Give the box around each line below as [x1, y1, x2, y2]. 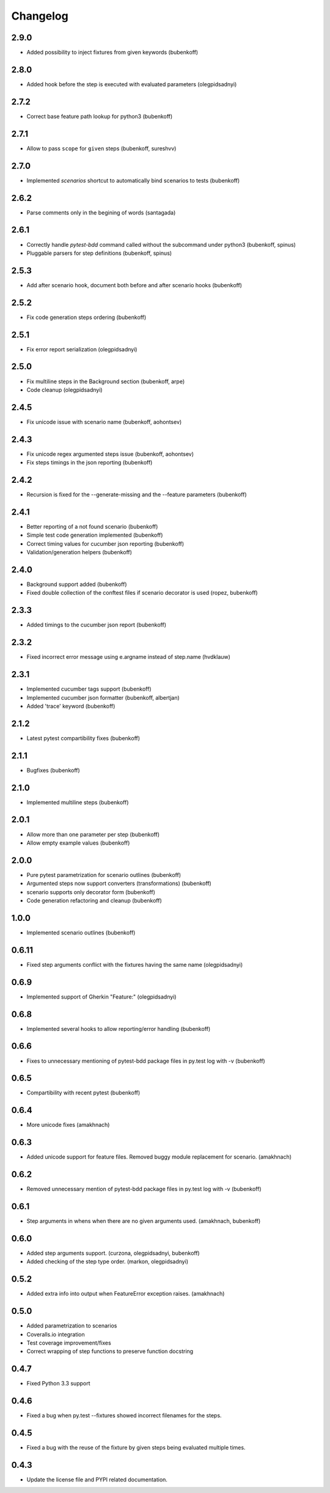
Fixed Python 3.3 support [26, 1380, 90, 1387]
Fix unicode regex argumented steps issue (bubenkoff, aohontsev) [26, 450, 194, 458]
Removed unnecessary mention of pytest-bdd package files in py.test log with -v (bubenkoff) [26, 1186, 262, 1193]
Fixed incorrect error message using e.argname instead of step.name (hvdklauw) [26, 653, 230, 661]
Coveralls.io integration [26, 1330, 85, 1338]
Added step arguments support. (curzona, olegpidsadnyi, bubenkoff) [26, 1249, 200, 1256]
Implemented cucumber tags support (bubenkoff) [26, 685, 152, 693]
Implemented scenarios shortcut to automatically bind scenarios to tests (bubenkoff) [26, 177, 240, 184]
